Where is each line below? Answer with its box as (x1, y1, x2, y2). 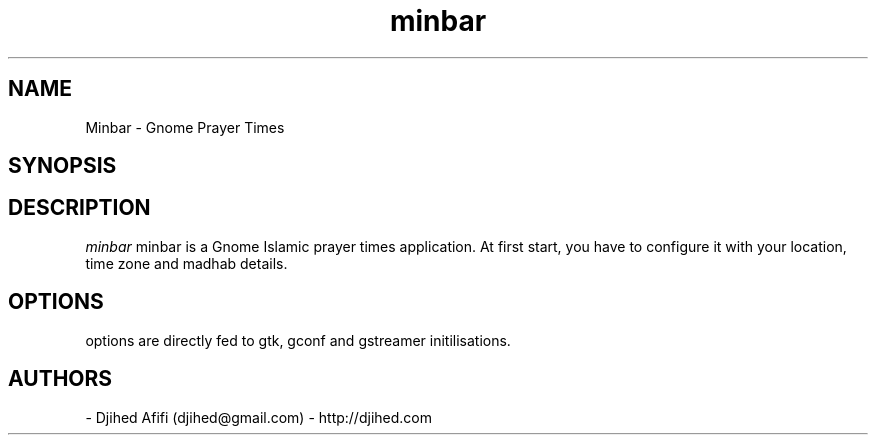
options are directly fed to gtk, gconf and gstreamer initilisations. (85, 331, 511, 349)
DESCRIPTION (8, 195, 151, 221)
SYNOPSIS (8, 153, 117, 179)
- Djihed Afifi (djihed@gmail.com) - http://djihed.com (85, 408, 432, 426)
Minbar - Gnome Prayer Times (85, 118, 285, 136)
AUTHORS (8, 366, 113, 392)
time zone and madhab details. (85, 254, 288, 272)
